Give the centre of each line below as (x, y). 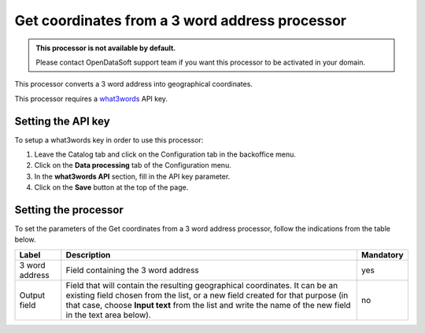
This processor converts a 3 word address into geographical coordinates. (134, 84)
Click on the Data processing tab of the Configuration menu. (133, 165)
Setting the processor (69, 210)
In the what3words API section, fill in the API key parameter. (132, 176)
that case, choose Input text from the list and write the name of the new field (208, 305)
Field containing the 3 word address (133, 270)
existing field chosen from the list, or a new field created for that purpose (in (207, 295)
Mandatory (382, 254)
